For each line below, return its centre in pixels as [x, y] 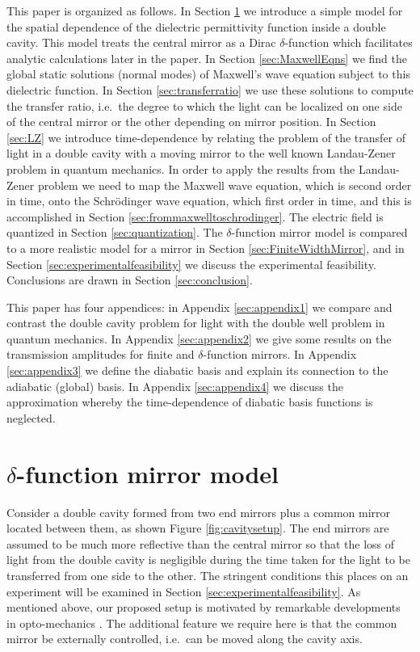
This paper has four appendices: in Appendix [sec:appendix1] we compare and [199, 307]
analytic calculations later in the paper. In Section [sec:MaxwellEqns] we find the [207, 58]
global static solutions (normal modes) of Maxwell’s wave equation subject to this [208, 74]
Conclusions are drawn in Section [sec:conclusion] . [130, 280]
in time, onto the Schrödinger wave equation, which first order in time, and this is [209, 201]
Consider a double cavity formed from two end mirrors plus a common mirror [199, 512]
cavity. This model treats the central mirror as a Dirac [141, 42]
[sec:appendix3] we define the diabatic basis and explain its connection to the [197, 370]
